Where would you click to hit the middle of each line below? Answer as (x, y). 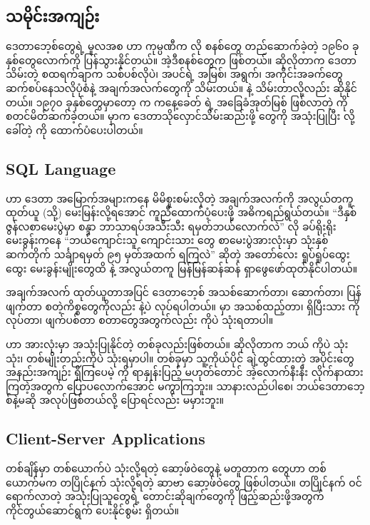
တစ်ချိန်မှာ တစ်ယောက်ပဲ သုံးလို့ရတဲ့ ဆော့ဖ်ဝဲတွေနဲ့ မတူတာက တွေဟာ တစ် (166, 468)
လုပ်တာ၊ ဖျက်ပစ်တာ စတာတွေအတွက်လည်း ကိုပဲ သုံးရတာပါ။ (140, 320)
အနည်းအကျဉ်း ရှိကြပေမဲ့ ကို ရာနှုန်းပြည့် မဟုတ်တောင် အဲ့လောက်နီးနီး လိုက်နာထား (185, 372)
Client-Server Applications (106, 438)
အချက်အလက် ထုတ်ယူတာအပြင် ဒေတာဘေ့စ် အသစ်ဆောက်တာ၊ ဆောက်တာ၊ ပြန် (184, 292)
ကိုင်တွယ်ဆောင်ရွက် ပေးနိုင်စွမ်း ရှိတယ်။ (93, 510)
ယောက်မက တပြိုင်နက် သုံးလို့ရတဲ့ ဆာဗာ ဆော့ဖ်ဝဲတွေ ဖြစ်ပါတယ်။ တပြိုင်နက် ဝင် (184, 482)
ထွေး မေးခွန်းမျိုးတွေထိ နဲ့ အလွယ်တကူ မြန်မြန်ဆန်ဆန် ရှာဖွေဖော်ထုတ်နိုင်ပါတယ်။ (182, 268)
